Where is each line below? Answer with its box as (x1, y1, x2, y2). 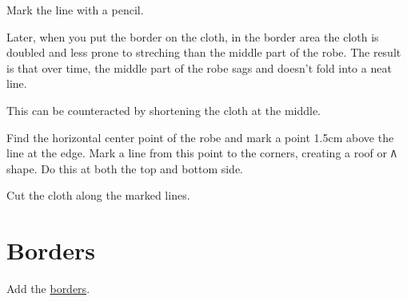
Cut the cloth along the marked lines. (6, 187, 190, 204)
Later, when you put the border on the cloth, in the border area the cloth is (6, 28, 379, 45)
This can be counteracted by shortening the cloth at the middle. (6, 101, 321, 118)
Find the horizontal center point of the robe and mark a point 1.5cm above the (6, 129, 394, 145)
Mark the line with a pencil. (6, 2, 144, 18)
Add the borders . (6, 280, 90, 297)
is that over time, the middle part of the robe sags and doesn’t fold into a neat (6, 59, 392, 76)
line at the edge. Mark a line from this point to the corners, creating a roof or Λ (6, 145, 397, 161)
